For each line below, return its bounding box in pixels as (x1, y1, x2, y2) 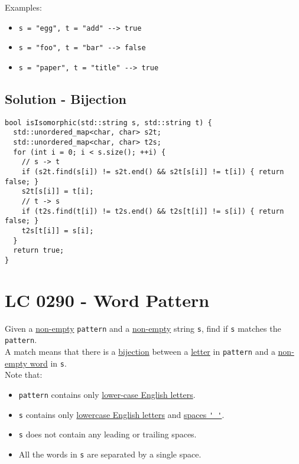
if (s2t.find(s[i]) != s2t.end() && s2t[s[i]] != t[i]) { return (21, 168, 284, 177)
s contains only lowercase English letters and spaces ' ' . (18, 408, 225, 420)
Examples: (5, 1, 42, 13)
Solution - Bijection (5, 89, 126, 107)
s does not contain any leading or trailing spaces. (18, 428, 197, 440)
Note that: (5, 368, 43, 381)
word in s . (30, 357, 67, 369)
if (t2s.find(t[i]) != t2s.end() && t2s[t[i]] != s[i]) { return (21, 207, 284, 215)
